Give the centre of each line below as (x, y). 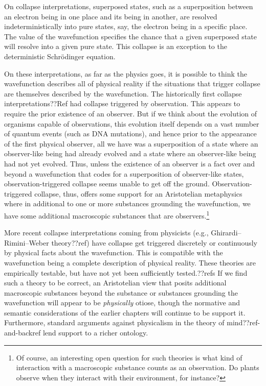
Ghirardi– (226, 233)
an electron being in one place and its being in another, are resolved (111, 16)
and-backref (23, 333)
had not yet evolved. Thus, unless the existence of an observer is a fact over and (130, 163)
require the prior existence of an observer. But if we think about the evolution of (131, 113)
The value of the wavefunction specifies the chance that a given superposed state (130, 36)
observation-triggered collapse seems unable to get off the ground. (107, 184)
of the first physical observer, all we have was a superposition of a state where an (131, 143)
